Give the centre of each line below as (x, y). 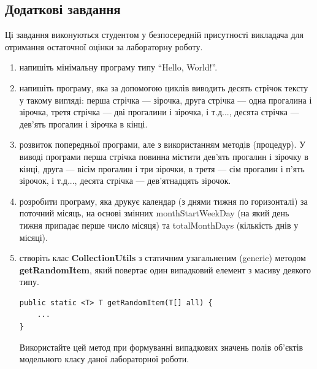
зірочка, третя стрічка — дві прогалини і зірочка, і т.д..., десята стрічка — (159, 112)
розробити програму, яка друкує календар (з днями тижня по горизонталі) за (163, 201)
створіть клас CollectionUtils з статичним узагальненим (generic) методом (162, 258)
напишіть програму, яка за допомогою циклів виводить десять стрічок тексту (164, 87)
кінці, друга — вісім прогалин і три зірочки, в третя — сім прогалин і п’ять (162, 168)
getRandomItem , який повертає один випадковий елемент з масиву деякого (165, 269)
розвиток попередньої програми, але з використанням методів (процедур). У (162, 144)
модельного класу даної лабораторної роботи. (104, 359)
